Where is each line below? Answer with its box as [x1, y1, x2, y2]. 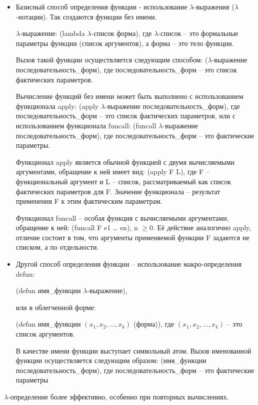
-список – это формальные [158, 28, 238, 38]
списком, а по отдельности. [15, 242, 99, 252]
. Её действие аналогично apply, [153, 222, 251, 233]
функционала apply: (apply [15, 100, 99, 111]
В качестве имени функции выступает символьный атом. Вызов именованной [15, 345, 251, 356]
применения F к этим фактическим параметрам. [15, 196, 162, 206]
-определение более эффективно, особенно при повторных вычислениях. [8, 392, 229, 402]
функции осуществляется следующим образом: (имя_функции [15, 355, 206, 366]
